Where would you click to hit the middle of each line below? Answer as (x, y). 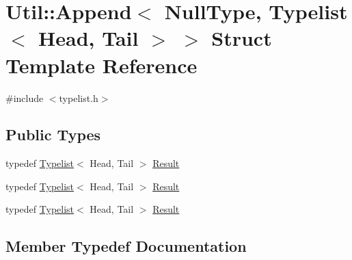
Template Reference (101, 65)
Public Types (53, 134)
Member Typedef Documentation (126, 246)
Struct (242, 38)
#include (25, 97)
